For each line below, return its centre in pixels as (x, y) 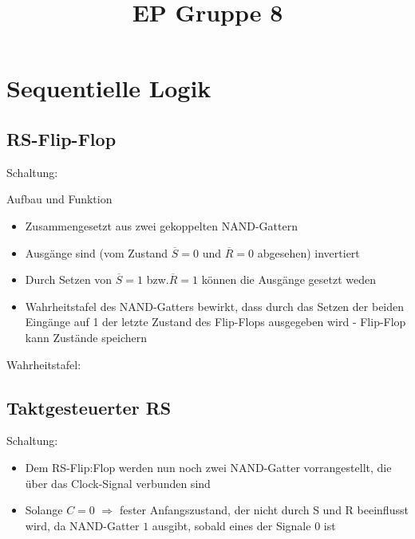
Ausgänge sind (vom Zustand (97, 252)
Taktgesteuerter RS (89, 407)
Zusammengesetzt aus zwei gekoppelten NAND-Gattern (161, 225)
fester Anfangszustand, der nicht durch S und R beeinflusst (264, 510)
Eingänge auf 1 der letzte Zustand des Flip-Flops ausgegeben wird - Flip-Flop (215, 322)
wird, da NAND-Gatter (82, 525)
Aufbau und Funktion (59, 199)
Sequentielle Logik (109, 88)
